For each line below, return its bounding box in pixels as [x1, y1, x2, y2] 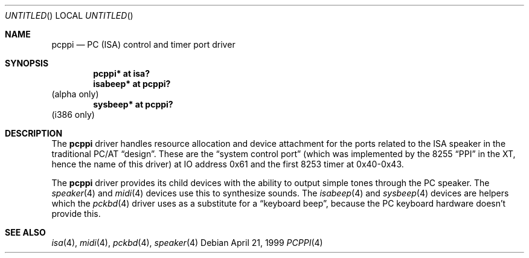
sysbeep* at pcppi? [93, 99, 173, 109]
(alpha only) [51, 89, 99, 99]
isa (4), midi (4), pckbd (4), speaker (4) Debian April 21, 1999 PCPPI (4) [51, 237, 323, 248]
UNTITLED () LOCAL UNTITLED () [5, 10, 133, 21]
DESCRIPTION [5, 128, 63, 138]
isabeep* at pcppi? [93, 79, 171, 89]
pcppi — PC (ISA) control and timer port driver [51, 39, 236, 50]
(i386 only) [51, 109, 95, 120]
